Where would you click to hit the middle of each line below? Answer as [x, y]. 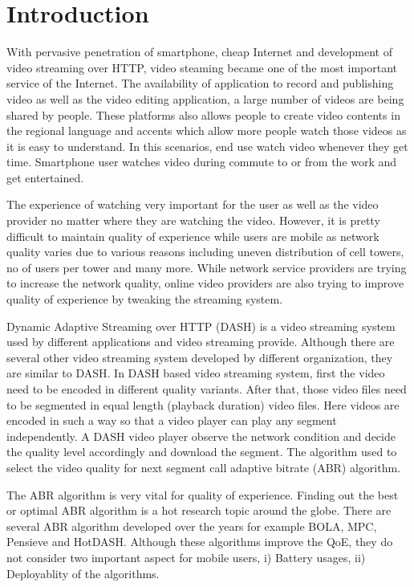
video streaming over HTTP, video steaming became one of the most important [202, 67]
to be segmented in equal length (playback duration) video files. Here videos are [203, 404]
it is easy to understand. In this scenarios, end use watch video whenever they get [207, 146]
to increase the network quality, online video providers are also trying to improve [205, 283]
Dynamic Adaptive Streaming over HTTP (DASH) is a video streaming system [201, 326]
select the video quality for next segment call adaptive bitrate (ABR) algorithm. [204, 467]
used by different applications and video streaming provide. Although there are [201, 342]
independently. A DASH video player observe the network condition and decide [201, 436]
